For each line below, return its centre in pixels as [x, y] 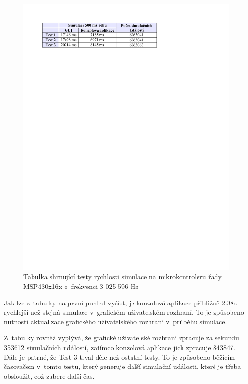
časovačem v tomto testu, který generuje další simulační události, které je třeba [123, 366]
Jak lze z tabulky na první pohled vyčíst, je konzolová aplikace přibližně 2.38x [121, 302]
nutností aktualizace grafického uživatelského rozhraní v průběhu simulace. [116, 321]
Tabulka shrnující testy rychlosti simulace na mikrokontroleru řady [123, 277]
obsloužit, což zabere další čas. [49, 376]
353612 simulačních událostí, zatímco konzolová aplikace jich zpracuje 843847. [120, 347]
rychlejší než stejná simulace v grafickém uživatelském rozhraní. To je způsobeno [124, 312]
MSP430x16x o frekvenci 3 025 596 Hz [81, 286]
